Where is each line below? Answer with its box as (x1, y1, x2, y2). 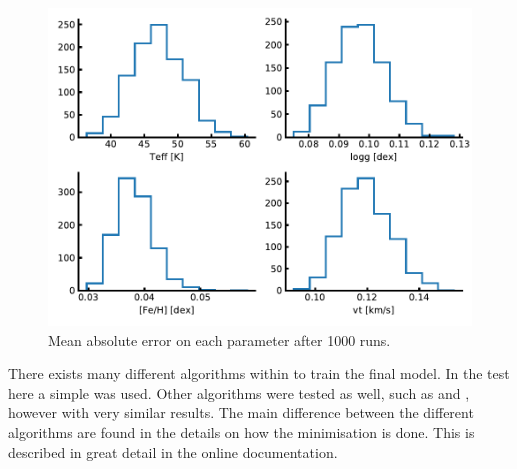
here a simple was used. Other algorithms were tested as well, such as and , (8, 382, 470, 403)
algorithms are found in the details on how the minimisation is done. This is (8, 421, 475, 442)
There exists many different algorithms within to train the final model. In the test (8, 363, 510, 384)
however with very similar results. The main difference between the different (8, 402, 474, 423)
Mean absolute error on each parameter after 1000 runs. (48, 329, 391, 350)
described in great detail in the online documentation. (8, 441, 338, 462)
